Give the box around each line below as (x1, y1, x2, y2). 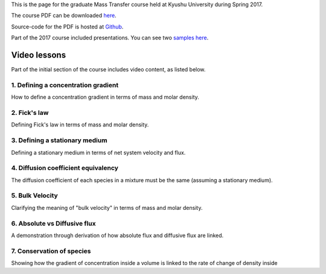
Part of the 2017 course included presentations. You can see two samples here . (11, 34, 209, 42)
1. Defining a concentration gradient (11, 80, 119, 89)
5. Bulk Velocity (11, 191, 59, 200)
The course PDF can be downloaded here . (11, 12, 117, 19)
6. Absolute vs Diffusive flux (11, 219, 96, 227)
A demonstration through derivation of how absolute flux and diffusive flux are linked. (11, 232, 224, 239)
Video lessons (11, 50, 66, 60)
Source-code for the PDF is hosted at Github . (11, 23, 124, 30)
